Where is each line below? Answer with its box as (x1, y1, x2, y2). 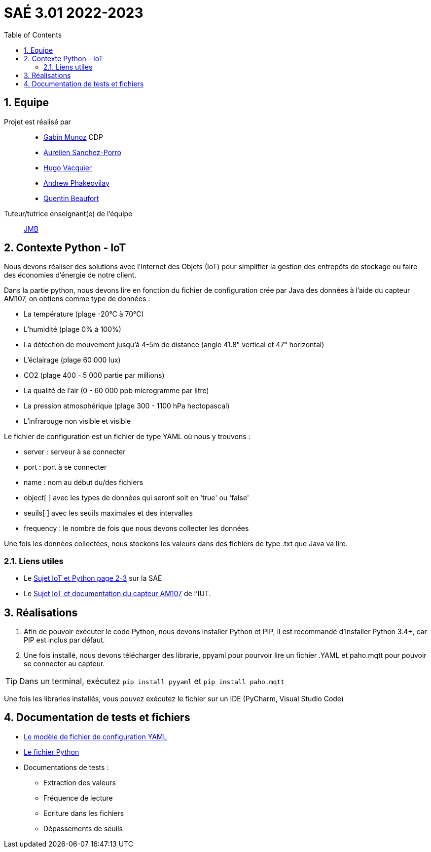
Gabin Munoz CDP (43, 132, 103, 141)
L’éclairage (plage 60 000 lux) (24, 356, 121, 365)
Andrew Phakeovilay (43, 178, 109, 187)
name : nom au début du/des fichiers (24, 478, 144, 487)
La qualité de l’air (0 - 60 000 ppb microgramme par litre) (24, 386, 209, 395)
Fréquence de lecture (43, 793, 113, 802)
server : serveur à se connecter (24, 447, 126, 456)
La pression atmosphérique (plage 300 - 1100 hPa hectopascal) (24, 402, 230, 410)
